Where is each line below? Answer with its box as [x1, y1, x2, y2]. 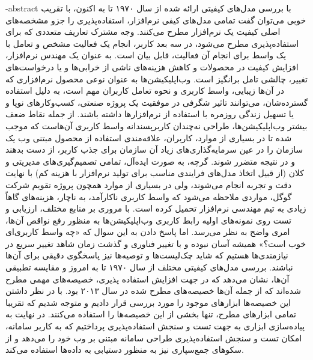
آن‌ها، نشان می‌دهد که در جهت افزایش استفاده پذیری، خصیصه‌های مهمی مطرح [5, 272, 290, 285]
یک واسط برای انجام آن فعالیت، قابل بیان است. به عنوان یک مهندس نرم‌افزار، [5, 49, 287, 61]
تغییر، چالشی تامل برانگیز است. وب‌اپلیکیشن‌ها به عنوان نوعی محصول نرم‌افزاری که [5, 72, 308, 85]
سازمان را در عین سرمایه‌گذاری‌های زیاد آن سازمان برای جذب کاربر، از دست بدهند [5, 143, 303, 156]
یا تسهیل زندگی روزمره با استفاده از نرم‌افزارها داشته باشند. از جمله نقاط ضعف [5, 108, 294, 120]
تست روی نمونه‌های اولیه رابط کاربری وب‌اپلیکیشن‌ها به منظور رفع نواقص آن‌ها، [5, 213, 291, 226]
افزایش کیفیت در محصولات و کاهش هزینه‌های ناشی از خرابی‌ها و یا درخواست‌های [5, 60, 299, 73]
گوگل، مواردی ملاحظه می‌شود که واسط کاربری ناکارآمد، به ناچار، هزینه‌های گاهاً [5, 190, 292, 203]
